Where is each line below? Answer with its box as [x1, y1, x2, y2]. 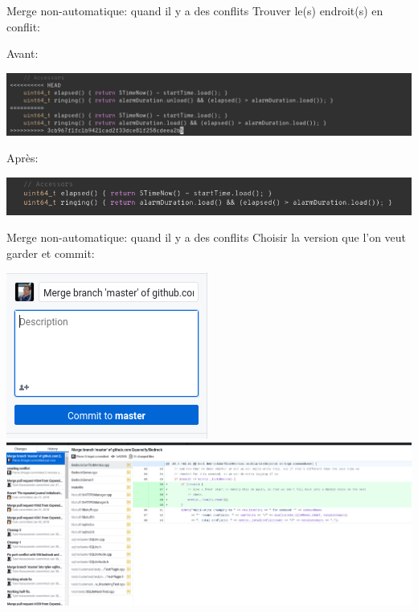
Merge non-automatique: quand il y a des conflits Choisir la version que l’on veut [6, 229, 407, 246]
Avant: [6, 45, 39, 62]
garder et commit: [6, 244, 95, 261]
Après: [6, 149, 39, 166]
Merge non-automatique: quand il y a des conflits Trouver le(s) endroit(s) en [6, 2, 383, 18]
